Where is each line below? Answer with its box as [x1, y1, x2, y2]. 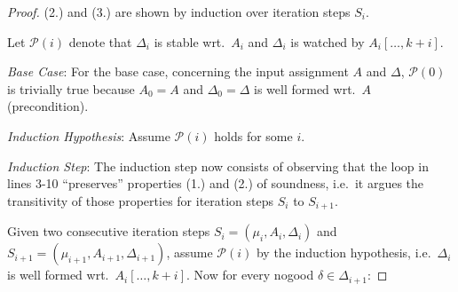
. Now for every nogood [186, 265, 314, 284]
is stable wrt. [154, 32, 225, 51]
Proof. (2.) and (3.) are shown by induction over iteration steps [7, 3, 351, 20]
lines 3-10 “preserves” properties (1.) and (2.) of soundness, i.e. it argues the [7, 174, 424, 193]
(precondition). [7, 97, 89, 115]
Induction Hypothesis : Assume [7, 126, 170, 145]
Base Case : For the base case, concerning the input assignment [7, 62, 349, 81]
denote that [68, 32, 132, 51]
